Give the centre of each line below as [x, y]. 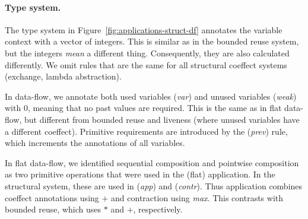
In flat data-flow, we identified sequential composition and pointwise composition [152, 162]
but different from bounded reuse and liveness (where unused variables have [162, 119]
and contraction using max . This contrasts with [197, 197]
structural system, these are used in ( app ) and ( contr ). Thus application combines [154, 185]
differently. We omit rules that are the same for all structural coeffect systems [146, 64]
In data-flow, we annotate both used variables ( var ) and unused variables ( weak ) [151, 96]
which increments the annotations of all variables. [95, 143]
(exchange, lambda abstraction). [63, 76]
